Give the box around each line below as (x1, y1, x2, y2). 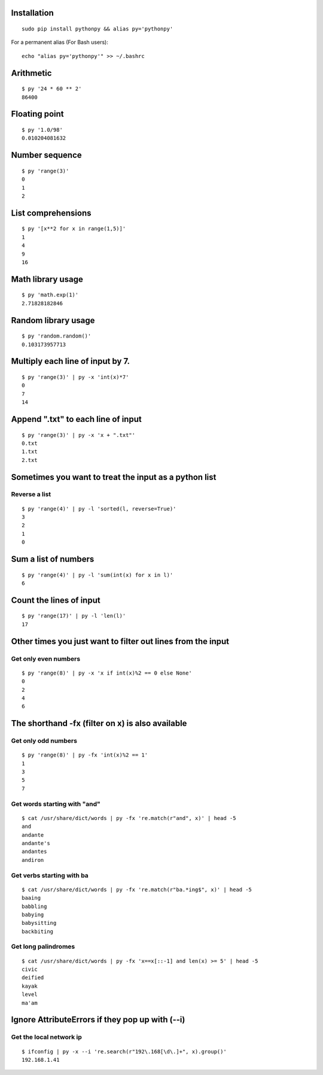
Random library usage (11, 315, 95, 326)
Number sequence (11, 150, 82, 160)
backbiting (22, 928, 54, 935)
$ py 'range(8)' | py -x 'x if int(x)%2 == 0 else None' (22, 669, 193, 676)
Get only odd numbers (11, 737, 78, 745)
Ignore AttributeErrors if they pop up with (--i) (11, 1015, 185, 1025)
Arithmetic (11, 68, 52, 78)
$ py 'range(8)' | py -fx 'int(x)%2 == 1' (22, 752, 148, 758)
